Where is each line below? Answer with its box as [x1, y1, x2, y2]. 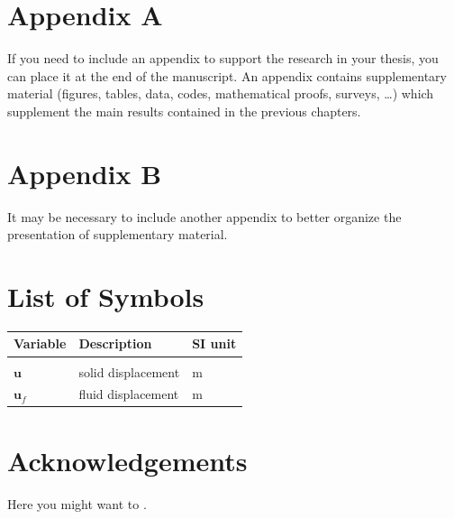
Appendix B [7, 154, 162, 191]
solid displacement [78, 362, 180, 381]
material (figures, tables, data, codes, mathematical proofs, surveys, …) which [7, 84, 434, 103]
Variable [14, 334, 67, 353]
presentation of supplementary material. [7, 225, 228, 244]
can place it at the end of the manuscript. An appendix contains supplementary [7, 66, 447, 85]
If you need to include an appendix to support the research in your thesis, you [7, 49, 439, 68]
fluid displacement [78, 385, 179, 403]
